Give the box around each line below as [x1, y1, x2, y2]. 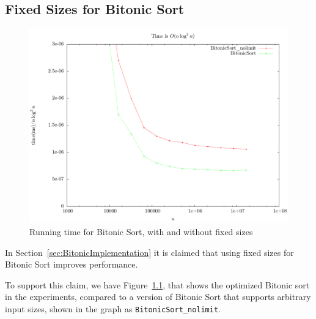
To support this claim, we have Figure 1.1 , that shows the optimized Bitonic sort [5, 278, 310, 291]
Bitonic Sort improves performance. [5, 258, 138, 271]
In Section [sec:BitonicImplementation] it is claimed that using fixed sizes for [5, 246, 294, 258]
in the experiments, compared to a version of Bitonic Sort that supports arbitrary [5, 290, 311, 303]
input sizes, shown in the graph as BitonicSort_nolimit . [5, 302, 221, 315]
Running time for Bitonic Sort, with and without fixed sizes [29, 225, 253, 238]
